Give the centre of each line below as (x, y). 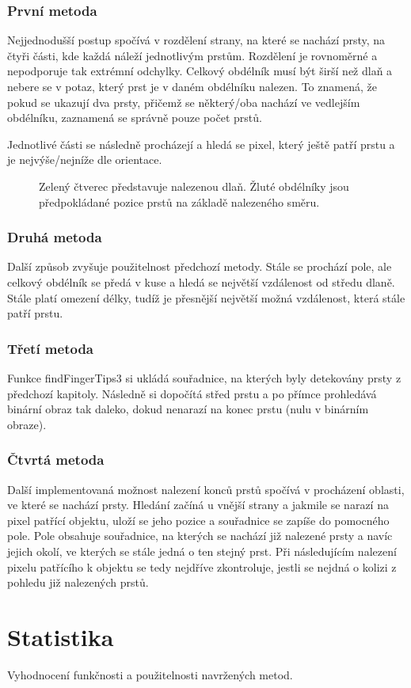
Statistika (61, 636)
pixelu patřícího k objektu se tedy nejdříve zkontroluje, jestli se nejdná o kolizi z (202, 566)
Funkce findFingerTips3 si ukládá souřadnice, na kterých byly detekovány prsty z (204, 377)
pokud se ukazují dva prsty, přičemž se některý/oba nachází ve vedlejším (184, 102)
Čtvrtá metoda (56, 460)
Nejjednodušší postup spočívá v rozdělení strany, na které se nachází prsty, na (196, 40)
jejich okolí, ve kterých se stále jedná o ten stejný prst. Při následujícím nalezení (202, 551)
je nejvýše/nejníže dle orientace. (85, 160)
